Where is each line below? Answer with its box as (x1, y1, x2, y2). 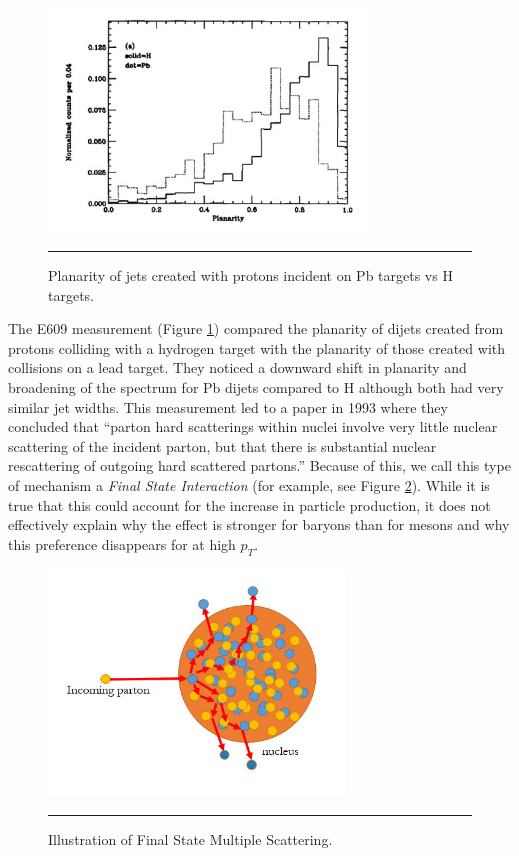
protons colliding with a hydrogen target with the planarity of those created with (8, 337, 505, 358)
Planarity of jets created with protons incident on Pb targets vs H (48, 265, 453, 286)
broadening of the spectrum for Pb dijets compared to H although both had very (8, 376, 504, 397)
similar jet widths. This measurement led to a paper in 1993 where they (8, 396, 448, 417)
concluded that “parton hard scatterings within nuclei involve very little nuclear (8, 416, 498, 437)
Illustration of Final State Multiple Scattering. (48, 828, 333, 849)
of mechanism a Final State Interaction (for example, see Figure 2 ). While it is (8, 474, 490, 495)
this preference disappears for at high (8, 533, 236, 554)
